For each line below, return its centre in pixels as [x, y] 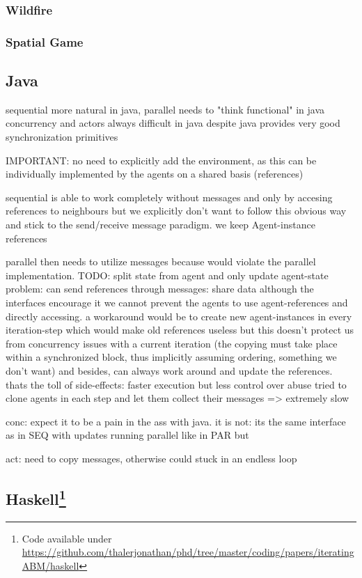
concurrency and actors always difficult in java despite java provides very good [173, 123]
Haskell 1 [36, 497]
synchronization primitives [62, 137]
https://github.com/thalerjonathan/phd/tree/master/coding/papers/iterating [188, 552]
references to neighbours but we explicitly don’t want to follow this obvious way [176, 211]
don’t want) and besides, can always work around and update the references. [169, 370]
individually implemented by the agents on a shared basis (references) [155, 174]
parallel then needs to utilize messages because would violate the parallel [161, 261]
